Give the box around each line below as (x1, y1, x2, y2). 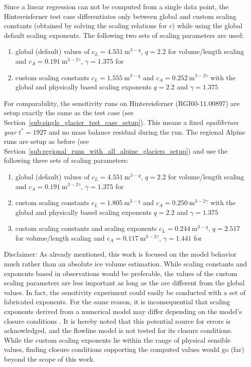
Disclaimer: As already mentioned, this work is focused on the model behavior (4, 249, 237, 259)
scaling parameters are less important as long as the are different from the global (4, 278, 245, 288)
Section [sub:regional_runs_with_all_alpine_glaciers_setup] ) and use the (4, 145, 228, 156)
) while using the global (172, 20, 243, 31)
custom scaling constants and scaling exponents (15, 223, 157, 233)
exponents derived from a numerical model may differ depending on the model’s (4, 306, 242, 316)
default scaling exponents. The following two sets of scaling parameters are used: (4, 30, 244, 40)
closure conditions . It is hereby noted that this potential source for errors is (4, 315, 231, 326)
